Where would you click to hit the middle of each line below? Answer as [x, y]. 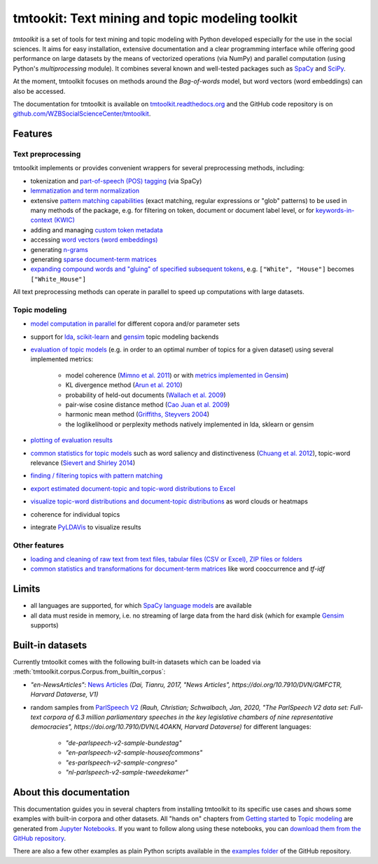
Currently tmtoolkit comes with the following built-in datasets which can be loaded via [137, 662]
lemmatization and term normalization [85, 191]
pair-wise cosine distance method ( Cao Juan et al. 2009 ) [148, 405]
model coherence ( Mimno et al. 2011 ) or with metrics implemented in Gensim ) [177, 375]
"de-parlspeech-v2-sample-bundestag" [124, 743]
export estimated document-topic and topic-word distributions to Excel [133, 488]
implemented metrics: [62, 359]
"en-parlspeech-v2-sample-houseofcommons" [134, 753]
